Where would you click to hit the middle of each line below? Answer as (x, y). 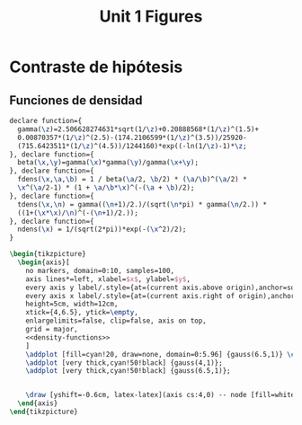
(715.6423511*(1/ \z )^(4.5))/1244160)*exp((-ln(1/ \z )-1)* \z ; (132, 146)
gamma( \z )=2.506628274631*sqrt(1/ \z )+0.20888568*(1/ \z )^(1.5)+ (138, 129)
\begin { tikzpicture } (48, 254)
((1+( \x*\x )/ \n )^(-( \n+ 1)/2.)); (78, 213)
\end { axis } (38, 403)
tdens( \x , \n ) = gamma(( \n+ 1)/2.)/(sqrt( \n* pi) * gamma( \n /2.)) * (142, 204)
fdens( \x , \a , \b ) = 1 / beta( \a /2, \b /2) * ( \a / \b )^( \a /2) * (132, 180)
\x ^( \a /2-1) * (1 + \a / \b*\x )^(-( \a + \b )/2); (106, 188)
